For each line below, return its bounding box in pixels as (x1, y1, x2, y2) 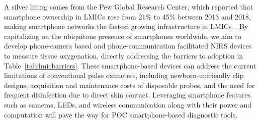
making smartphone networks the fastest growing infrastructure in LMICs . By (4, 21, 248, 31)
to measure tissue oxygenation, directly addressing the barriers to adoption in (4, 50, 243, 60)
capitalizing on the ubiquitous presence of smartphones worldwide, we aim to (4, 30, 241, 41)
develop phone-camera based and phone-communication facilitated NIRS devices (4, 40, 252, 51)
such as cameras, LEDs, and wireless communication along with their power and (4, 99, 251, 109)
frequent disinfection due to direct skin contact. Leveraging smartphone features (4, 89, 251, 100)
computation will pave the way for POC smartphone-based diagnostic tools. (4, 109, 238, 119)
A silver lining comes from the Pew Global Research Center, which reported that (4, 1, 253, 11)
